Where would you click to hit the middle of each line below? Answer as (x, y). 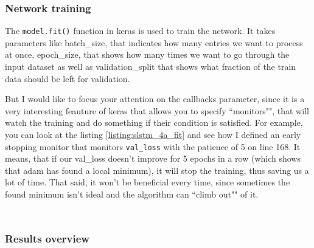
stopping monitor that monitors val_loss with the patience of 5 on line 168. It (153, 146)
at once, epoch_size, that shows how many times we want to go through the (147, 54)
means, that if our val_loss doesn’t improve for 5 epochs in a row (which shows (153, 158)
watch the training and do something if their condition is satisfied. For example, (154, 122)
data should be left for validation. (68, 78)
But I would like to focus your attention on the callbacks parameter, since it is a (155, 99)
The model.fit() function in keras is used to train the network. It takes (140, 31)
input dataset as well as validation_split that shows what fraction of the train (151, 67)
